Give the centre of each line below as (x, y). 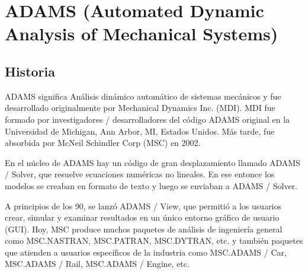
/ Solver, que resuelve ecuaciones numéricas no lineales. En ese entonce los (140, 174)
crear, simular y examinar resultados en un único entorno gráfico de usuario (142, 217)
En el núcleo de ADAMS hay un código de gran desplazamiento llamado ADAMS (153, 162)
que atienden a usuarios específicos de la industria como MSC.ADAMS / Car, (146, 252)
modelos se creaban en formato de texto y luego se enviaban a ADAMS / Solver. (151, 185)
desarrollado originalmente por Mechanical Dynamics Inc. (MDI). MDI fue (140, 108)
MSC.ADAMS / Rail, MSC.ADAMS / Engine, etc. (97, 264)
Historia (30, 71)
